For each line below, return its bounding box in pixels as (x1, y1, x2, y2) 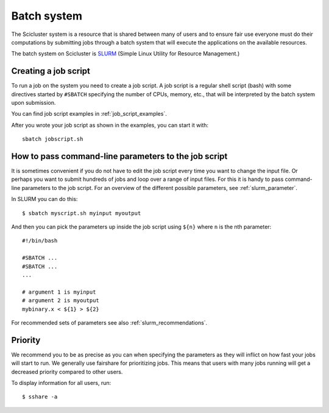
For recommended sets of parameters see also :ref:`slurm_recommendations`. (11, 319, 208, 326)
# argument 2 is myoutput (22, 297, 100, 304)
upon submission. (11, 99, 56, 107)
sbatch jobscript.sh (22, 136, 83, 143)
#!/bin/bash (22, 238, 58, 244)
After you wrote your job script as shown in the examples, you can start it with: (11, 121, 209, 129)
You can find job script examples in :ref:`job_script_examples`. (11, 110, 167, 118)
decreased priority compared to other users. (11, 368, 123, 375)
